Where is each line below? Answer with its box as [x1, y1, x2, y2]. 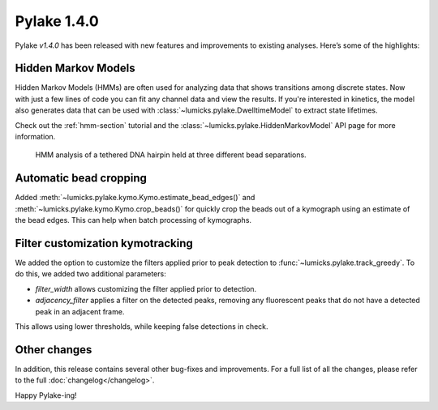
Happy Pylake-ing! [15, 390, 77, 400]
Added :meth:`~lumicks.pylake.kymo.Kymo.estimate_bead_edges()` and [15, 193, 255, 203]
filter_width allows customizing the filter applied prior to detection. [35, 284, 257, 293]
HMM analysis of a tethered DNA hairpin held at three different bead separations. [35, 150, 307, 160]
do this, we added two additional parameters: [15, 269, 166, 279]
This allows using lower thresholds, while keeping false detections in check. [15, 321, 268, 331]
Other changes [15, 343, 92, 357]
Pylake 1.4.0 [15, 12, 99, 30]
